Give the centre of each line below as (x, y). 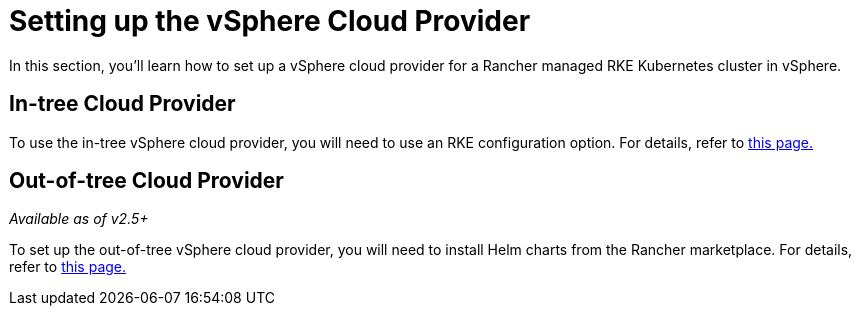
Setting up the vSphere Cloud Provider (270, 21)
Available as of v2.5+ (79, 219)
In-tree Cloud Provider (122, 104)
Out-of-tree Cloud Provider (146, 181)
